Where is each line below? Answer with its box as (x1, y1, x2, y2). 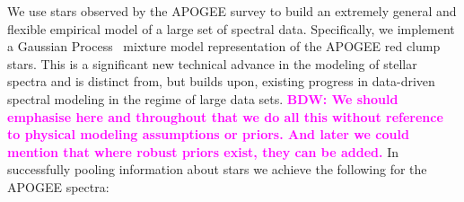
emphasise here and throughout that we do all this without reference (7, 107, 443, 126)
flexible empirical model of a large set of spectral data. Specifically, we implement (7, 19, 455, 38)
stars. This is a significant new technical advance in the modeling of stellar (7, 54, 417, 73)
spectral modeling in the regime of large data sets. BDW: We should (7, 89, 398, 108)
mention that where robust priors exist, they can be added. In (7, 142, 399, 161)
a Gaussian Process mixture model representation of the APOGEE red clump (7, 37, 441, 56)
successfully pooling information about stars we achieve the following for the (7, 160, 427, 179)
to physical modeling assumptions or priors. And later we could (7, 125, 409, 144)
